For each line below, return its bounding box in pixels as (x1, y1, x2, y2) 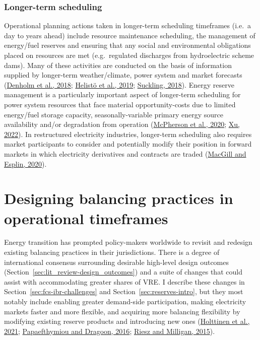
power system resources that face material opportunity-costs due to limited (4, 99, 236, 109)
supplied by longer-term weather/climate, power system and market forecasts (4, 70, 242, 80)
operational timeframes (4, 208, 168, 228)
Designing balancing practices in (4, 188, 233, 209)
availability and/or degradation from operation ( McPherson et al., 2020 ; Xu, (4, 119, 240, 129)
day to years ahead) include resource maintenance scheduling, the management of (4, 30, 255, 40)
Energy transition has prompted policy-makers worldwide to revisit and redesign (4, 237, 252, 247)
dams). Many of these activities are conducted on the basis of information (4, 59, 232, 70)
